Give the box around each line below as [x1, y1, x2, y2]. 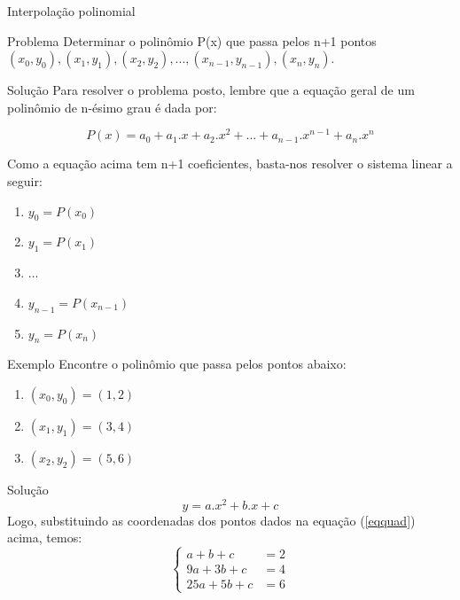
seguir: [7, 172, 43, 191]
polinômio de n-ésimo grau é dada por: [7, 97, 217, 116]
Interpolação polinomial [7, 2, 136, 19]
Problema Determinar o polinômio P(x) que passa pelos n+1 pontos [7, 31, 377, 50]
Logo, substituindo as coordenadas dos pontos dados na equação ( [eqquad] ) [7, 510, 416, 529]
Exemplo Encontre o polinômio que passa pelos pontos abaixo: [7, 355, 347, 373]
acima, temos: [7, 528, 82, 547]
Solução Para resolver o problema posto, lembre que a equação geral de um [7, 81, 415, 99]
